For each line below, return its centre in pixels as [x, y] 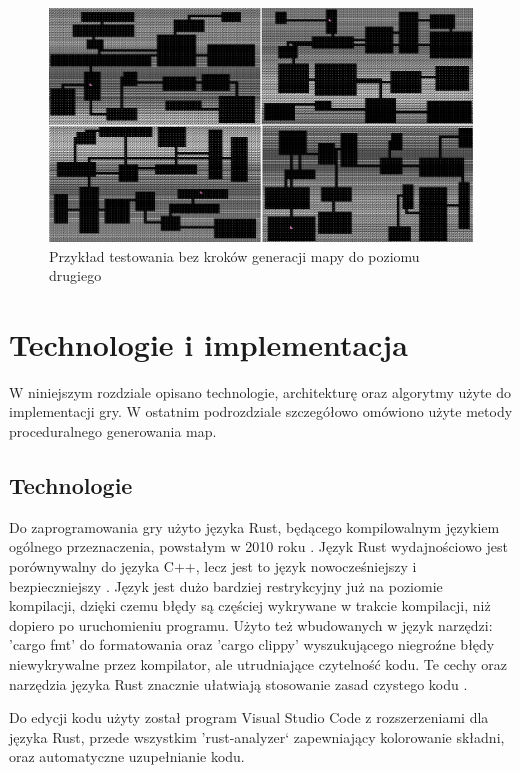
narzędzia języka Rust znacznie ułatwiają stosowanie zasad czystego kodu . [238, 683]
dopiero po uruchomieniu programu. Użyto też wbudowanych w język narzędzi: [251, 624]
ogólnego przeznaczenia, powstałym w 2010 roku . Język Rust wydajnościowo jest [258, 546]
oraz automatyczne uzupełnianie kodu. [127, 756]
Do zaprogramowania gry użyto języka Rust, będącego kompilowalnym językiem [254, 526]
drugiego [75, 275]
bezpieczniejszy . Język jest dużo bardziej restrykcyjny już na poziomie [226, 585]
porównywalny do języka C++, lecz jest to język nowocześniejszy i [213, 566]
